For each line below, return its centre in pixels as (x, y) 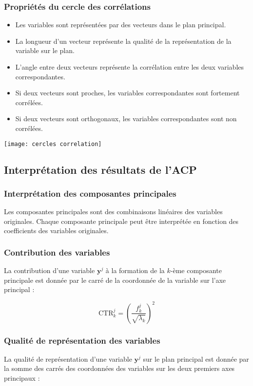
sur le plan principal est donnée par (196, 358)
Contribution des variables (57, 252)
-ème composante (196, 270)
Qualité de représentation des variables (82, 340)
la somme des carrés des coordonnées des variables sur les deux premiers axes (119, 368)
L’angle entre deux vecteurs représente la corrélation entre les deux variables (130, 67)
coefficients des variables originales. (56, 230)
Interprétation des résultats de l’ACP (100, 169)
